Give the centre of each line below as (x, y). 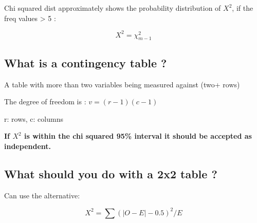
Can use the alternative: (42, 195)
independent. (27, 146)
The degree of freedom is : (45, 101)
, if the (243, 8)
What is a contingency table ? (86, 62)
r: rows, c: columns (34, 118)
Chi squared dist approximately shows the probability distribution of (113, 8)
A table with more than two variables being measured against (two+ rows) (122, 84)
